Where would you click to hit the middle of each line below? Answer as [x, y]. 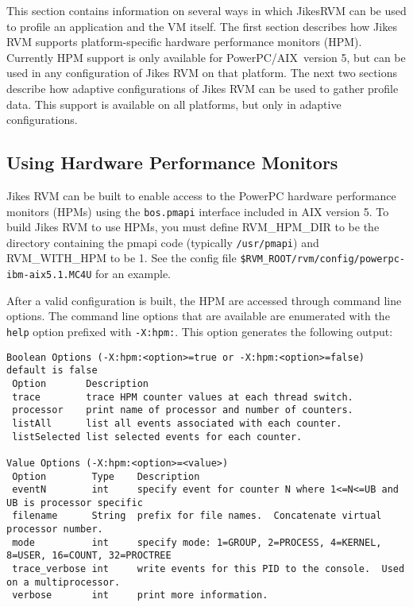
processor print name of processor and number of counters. [183, 410]
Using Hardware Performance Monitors [172, 162]
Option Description [80, 383]
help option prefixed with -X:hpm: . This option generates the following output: [200, 331]
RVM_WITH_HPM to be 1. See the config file [122, 258]
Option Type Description [106, 476]
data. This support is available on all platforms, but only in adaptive [174, 104]
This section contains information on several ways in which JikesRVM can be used [206, 10]
